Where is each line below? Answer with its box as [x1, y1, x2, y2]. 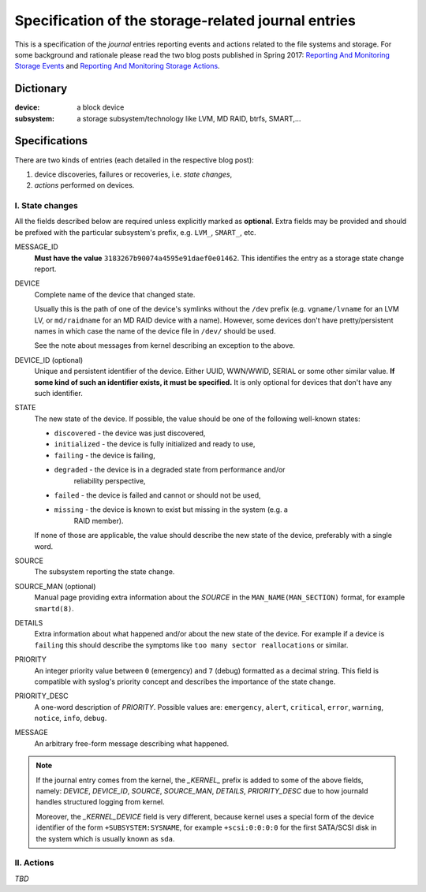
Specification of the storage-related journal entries [14, 12, 357, 29]
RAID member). [73, 516, 124, 525]
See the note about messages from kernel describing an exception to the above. [34, 341, 296, 350]
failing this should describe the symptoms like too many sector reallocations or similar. [34, 640, 349, 650]
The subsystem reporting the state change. [34, 567, 175, 577]
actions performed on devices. [34, 181, 135, 190]
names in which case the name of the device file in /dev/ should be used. [34, 326, 276, 335]
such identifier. [34, 388, 83, 397]
